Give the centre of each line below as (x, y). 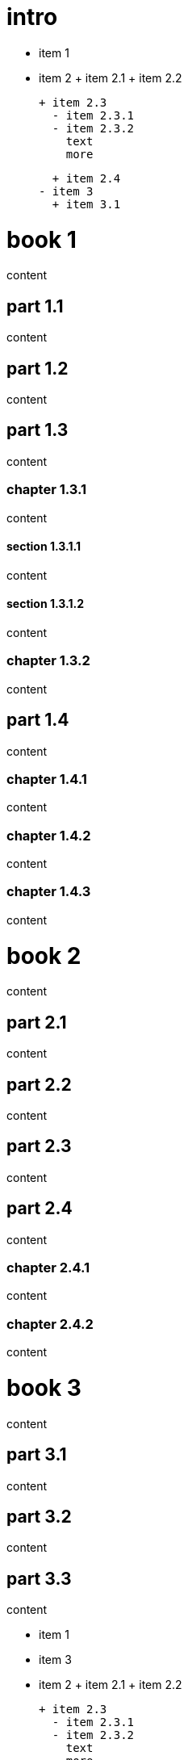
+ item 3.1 (86, 204)
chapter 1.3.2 (48, 661)
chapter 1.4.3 (49, 892)
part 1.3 (38, 430)
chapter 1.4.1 (47, 779)
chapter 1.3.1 (47, 490)
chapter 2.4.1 (48, 1268)
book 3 (44, 1387)
